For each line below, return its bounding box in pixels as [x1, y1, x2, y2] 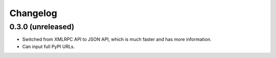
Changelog [9, 8, 57, 19]
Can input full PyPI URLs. [22, 43, 75, 49]
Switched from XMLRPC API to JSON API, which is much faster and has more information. [22, 36, 212, 42]
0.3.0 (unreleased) [9, 22, 75, 31]
